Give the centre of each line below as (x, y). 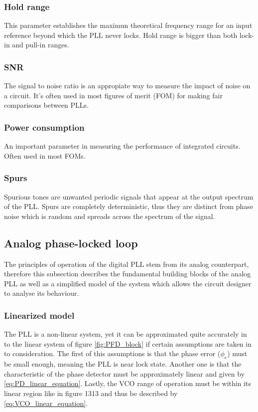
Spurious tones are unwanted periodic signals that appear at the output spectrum (129, 196)
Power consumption (44, 127)
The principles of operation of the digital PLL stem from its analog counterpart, (127, 264)
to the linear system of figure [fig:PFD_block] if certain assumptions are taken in (128, 343)
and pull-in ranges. (41, 45)
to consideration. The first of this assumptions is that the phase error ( (112, 353)
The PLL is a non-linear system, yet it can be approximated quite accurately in (126, 334)
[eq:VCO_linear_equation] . (46, 403)
